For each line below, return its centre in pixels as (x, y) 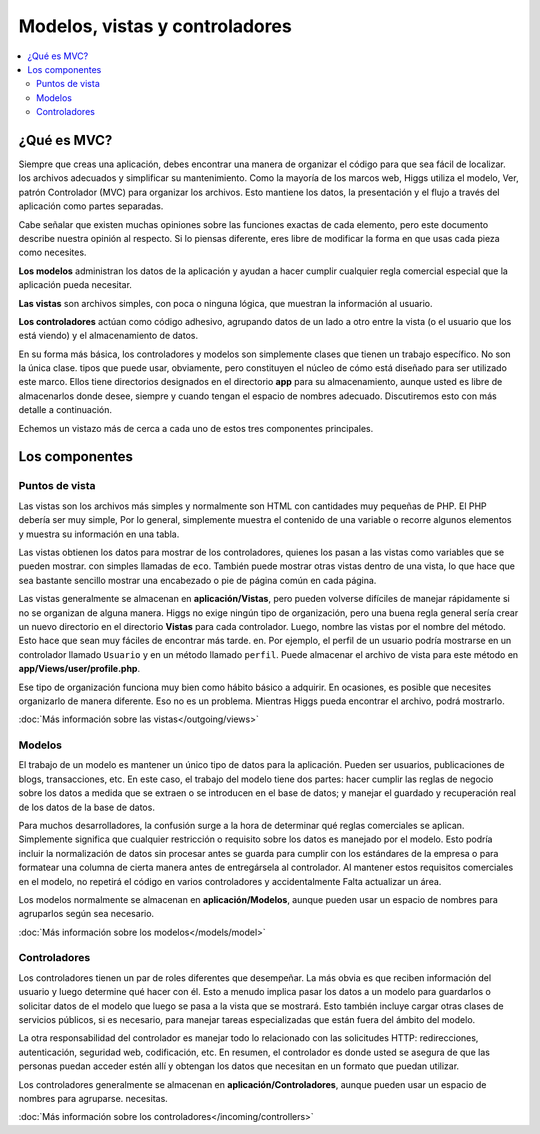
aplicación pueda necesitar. (75, 285)
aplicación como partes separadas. (91, 206)
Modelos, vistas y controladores (155, 26)
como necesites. (52, 252)
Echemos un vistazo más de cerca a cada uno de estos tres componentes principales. (196, 428)
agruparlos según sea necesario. (86, 914)
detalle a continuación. (65, 410)
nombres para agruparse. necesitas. (93, 1098)
